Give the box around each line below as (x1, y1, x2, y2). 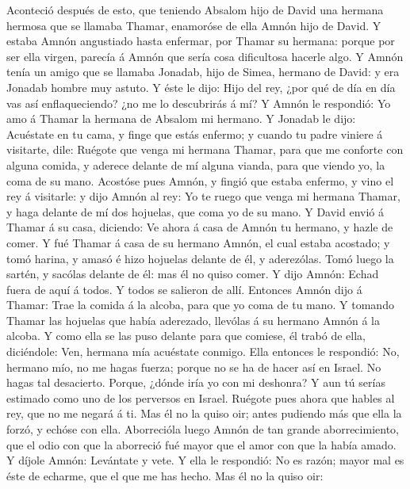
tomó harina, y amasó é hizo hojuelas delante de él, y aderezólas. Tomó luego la (6, 250, 394, 266)
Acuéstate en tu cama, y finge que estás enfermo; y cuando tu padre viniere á (6, 125, 383, 142)
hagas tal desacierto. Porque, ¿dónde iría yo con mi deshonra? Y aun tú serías (6, 374, 385, 391)
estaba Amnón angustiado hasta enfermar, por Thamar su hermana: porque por (6, 32, 395, 49)
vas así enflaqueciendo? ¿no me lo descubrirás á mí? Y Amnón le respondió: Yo (6, 94, 391, 111)
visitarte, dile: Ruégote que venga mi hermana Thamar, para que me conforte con (6, 141, 404, 158)
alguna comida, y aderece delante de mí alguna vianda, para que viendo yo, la (6, 156, 385, 173)
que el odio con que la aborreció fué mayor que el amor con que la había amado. (6, 436, 397, 453)
